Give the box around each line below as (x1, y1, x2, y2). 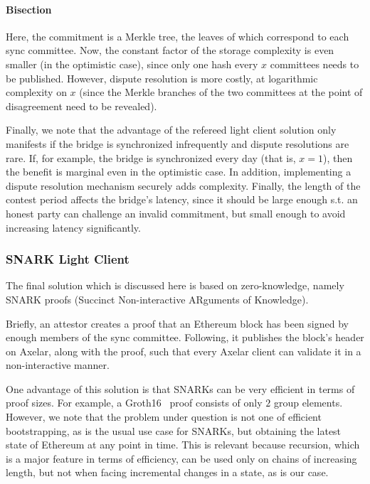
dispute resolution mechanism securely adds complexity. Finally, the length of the (6, 178, 361, 193)
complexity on (6, 85, 67, 100)
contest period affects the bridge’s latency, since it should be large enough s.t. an (6, 192, 358, 207)
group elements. (273, 395, 343, 410)
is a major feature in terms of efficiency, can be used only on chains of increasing (6, 451, 357, 466)
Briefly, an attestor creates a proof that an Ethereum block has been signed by (6, 316, 349, 330)
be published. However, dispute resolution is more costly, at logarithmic (6, 70, 318, 85)
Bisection (6, 1, 52, 16)
